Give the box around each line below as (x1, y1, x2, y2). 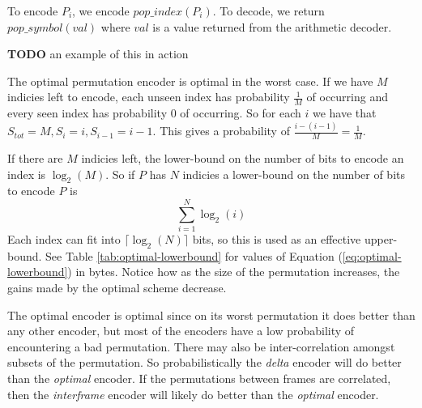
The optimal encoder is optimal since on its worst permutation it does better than (7, 306, 416, 323)
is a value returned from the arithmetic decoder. (152, 18, 392, 35)
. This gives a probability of (152, 122, 290, 139)
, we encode (72, 2, 130, 19)
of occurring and (306, 88, 389, 105)
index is (7, 165, 46, 182)
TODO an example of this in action (7, 45, 189, 62)
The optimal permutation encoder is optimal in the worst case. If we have (7, 72, 373, 89)
